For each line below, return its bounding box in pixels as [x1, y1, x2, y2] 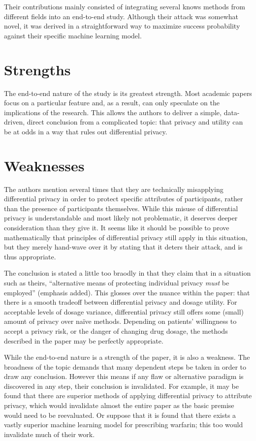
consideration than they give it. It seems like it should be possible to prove [4, 222, 229, 232]
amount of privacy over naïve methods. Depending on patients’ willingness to [4, 316, 237, 326]
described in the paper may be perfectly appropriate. [4, 335, 163, 346]
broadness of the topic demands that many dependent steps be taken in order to [4, 361, 247, 372]
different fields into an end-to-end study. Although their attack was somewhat [4, 11, 238, 21]
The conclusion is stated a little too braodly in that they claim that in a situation [4, 268, 251, 278]
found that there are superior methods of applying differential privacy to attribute [4, 390, 252, 401]
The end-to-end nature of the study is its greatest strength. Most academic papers [4, 88, 252, 98]
